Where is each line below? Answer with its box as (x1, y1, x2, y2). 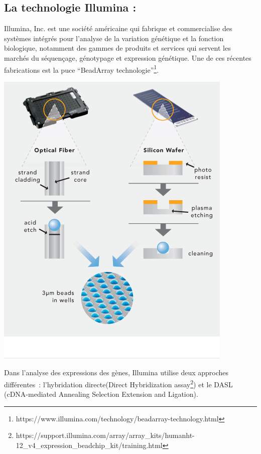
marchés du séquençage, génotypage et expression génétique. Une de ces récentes (4, 52, 251, 63)
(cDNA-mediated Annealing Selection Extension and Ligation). (4, 389, 198, 399)
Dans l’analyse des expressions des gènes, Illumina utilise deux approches (4, 367, 229, 378)
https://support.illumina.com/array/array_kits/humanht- (16, 430, 195, 440)
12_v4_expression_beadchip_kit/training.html (16, 440, 163, 450)
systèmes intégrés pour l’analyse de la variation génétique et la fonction (4, 33, 224, 43)
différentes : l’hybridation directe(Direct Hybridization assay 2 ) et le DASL (4, 378, 233, 389)
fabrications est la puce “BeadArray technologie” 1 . (4, 63, 159, 75)
